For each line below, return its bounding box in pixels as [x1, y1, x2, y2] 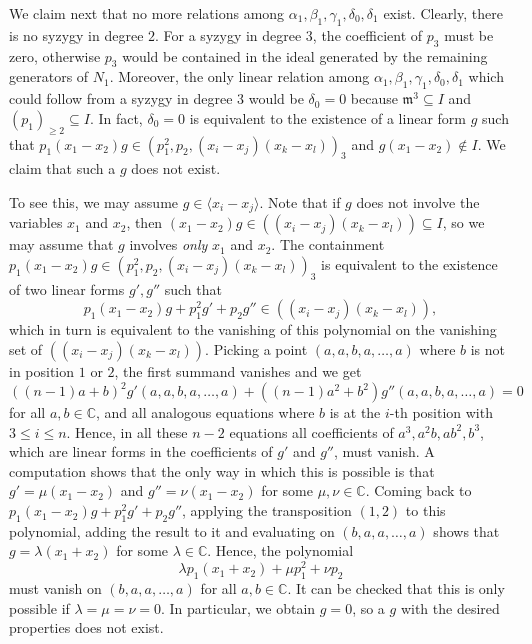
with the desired [400, 597, 500, 618]
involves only [129, 234, 208, 255]
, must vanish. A [333, 441, 435, 462]
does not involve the [356, 191, 480, 212]
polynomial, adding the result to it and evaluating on [9, 520, 335, 541]
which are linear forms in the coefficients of [9, 441, 273, 462]
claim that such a [9, 158, 116, 179]
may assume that [9, 234, 114, 255]
